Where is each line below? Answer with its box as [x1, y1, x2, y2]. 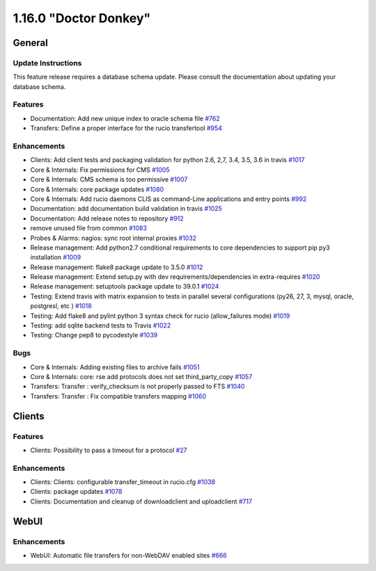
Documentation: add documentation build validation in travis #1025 [30, 204, 223, 213]
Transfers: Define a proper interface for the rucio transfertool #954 [30, 124, 223, 132]
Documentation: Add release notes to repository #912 [30, 214, 184, 223]
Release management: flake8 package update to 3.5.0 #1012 [30, 263, 203, 271]
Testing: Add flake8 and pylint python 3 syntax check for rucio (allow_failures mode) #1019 [30, 312, 290, 320]
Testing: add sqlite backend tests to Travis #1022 [30, 321, 171, 330]
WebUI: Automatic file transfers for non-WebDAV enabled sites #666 [30, 551, 228, 559]
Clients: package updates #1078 [30, 488, 123, 496]
